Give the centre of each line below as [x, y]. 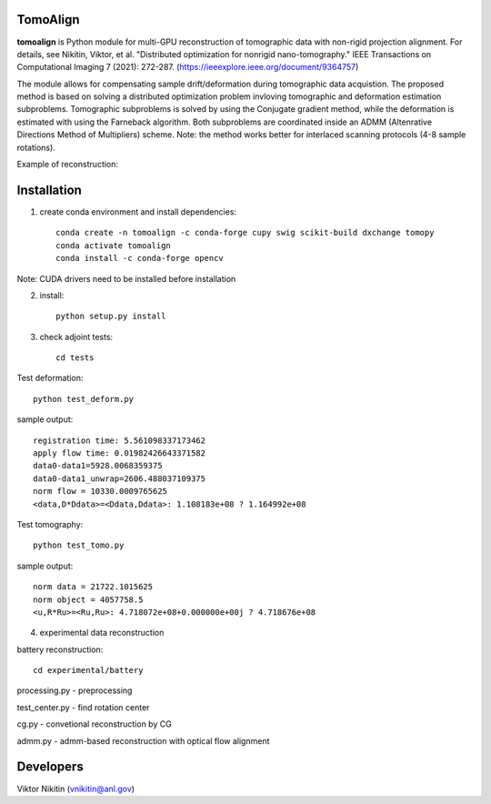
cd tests [75, 358]
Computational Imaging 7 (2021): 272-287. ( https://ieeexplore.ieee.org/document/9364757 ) [188, 67]
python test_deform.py [84, 399]
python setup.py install [111, 317]
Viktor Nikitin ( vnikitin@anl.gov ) [76, 789]
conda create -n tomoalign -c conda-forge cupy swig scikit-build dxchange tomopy [245, 233]
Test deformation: [50, 378]
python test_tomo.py [79, 545]
